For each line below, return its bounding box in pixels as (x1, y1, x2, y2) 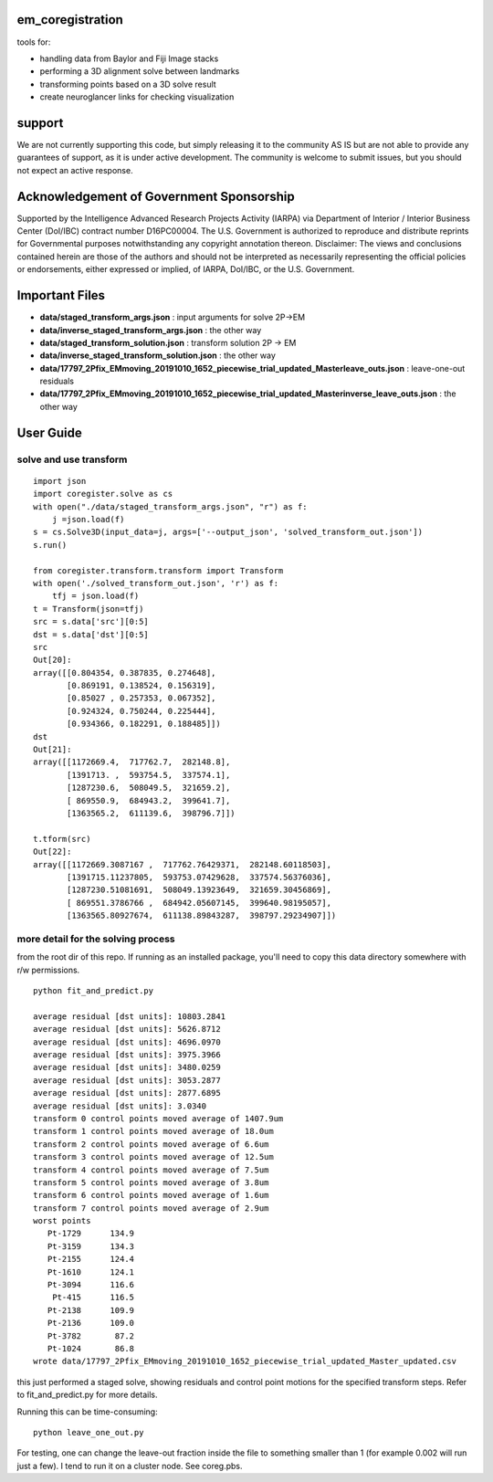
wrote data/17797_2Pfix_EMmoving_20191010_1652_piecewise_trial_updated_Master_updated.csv (33, 1356, 456, 1367)
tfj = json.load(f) (51, 591, 140, 602)
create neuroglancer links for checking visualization (39, 91, 235, 102)
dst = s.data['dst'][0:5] (33, 629, 150, 639)
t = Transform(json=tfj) (33, 604, 144, 614)
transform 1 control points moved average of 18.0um (33, 1126, 274, 1137)
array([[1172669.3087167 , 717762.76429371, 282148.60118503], (33, 859, 332, 869)
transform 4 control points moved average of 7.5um (33, 1164, 269, 1175)
